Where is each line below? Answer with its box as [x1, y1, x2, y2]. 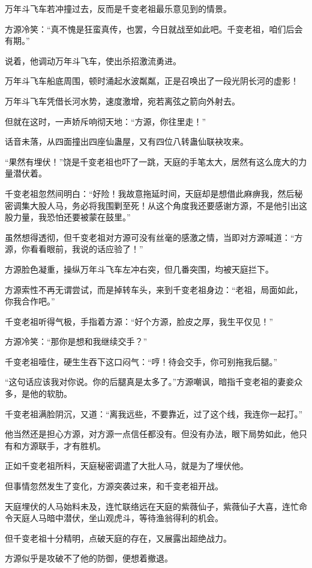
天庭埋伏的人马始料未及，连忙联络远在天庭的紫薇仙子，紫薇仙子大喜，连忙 [5, 500, 299, 512]
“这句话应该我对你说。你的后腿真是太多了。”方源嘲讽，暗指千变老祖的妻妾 [5, 375, 295, 388]
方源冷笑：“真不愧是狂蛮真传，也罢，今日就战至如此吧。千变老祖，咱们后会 [5, 22, 303, 35]
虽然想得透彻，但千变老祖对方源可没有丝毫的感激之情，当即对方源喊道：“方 [5, 231, 303, 243]
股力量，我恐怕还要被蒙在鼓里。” [5, 211, 131, 223]
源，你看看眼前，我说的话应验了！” [5, 243, 143, 255]
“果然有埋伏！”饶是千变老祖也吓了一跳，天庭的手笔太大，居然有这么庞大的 [5, 155, 299, 168]
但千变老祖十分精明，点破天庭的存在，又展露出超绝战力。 [5, 531, 232, 544]
